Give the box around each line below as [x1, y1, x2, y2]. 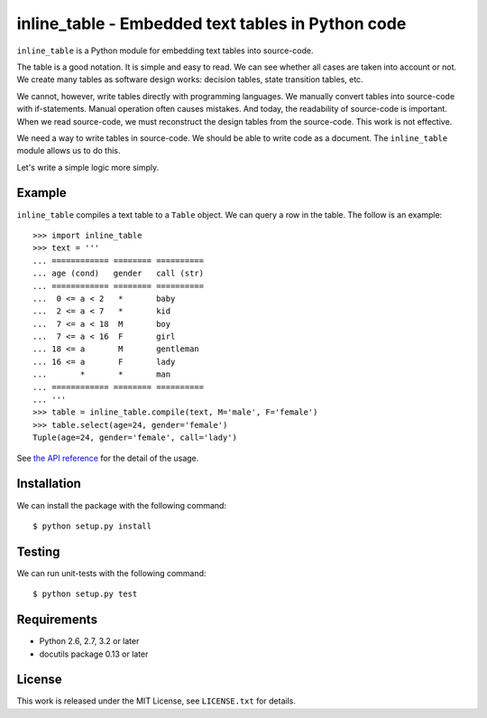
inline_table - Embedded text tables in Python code [16, 14, 407, 33]
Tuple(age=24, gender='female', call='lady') [32, 433, 238, 443]
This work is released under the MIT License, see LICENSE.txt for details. [16, 695, 297, 706]
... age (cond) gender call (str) [32, 268, 205, 279]
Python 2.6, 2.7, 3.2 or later [39, 636, 140, 647]
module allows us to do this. [16, 145, 121, 156]
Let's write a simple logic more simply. [16, 162, 160, 173]
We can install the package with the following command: [16, 499, 227, 510]
